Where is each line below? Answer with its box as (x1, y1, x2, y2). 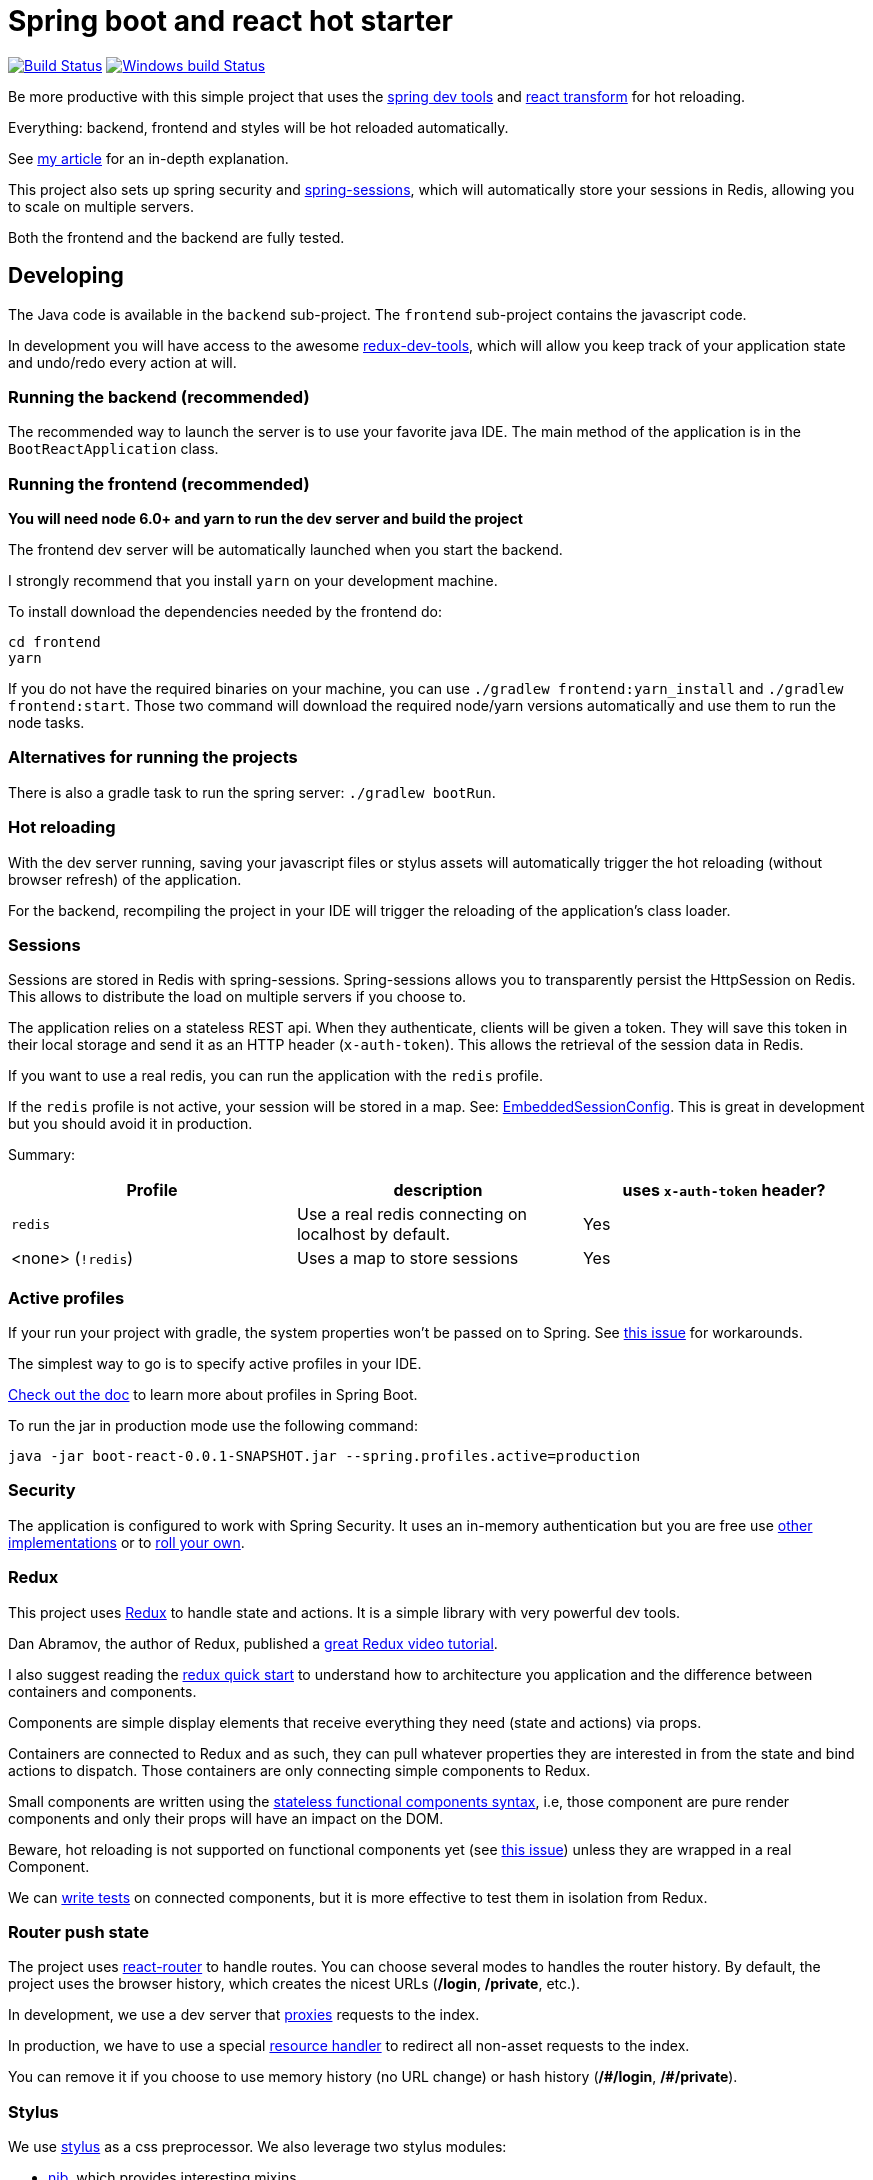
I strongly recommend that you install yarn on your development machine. (8, 572, 498, 590)
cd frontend (8, 634, 101, 651)
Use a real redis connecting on (296, 1204, 527, 1225)
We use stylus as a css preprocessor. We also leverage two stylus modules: (8, 2138, 507, 2156)
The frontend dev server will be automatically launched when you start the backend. (8, 541, 563, 559)
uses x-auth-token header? (622, 1180, 826, 1201)
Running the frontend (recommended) (8, 473, 310, 494)
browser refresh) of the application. (8, 870, 242, 888)
